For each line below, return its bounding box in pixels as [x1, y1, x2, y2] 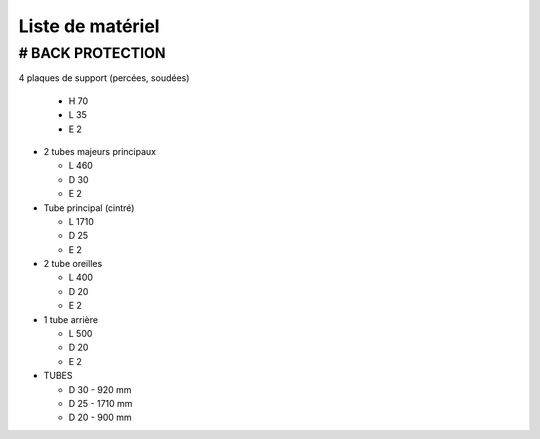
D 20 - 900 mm [68, 411, 132, 424]
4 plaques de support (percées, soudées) [18, 72, 190, 84]
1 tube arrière [43, 313, 99, 325]
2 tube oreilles [43, 258, 103, 270]
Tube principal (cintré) [43, 201, 135, 214]
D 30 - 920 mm [68, 383, 132, 395]
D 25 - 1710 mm [68, 397, 133, 409]
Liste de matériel [18, 15, 160, 37]
